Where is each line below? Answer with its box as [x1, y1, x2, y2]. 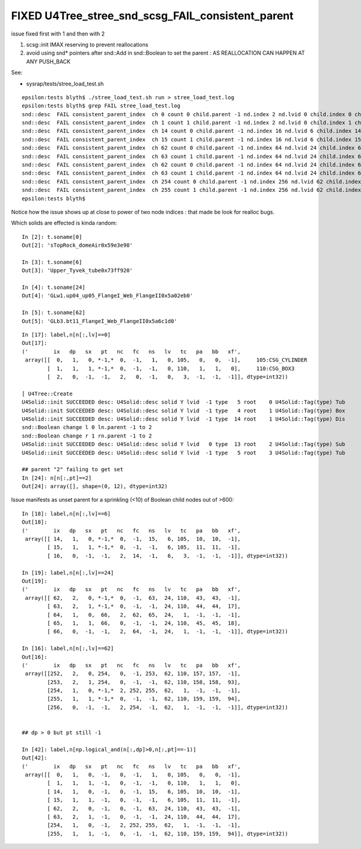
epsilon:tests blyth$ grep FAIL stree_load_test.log [22, 102, 180, 110]
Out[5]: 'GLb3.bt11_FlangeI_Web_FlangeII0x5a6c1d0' [22, 318, 177, 324]
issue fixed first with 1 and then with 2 [11, 30, 105, 37]
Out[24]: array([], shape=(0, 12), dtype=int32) [22, 483, 168, 490]
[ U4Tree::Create [22, 390, 73, 397]
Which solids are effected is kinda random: [11, 220, 117, 227]
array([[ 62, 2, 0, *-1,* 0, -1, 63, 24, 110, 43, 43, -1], [25, 594, 241, 601]
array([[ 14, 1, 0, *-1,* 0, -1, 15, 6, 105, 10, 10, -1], [25, 536, 241, 543]
